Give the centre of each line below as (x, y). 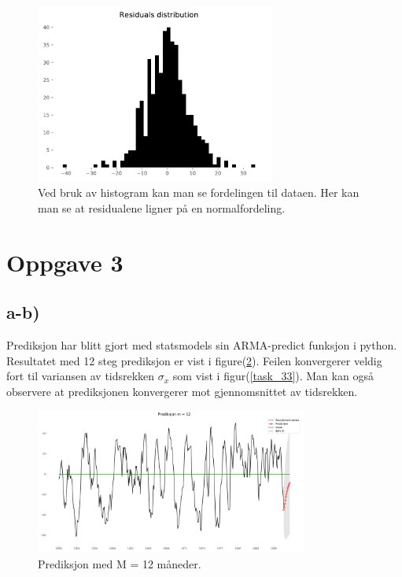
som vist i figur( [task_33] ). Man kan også (273, 376)
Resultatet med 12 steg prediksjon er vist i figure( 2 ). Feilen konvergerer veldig (194, 360)
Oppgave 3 (65, 262)
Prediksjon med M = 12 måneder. (120, 563)
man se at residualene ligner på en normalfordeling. (162, 207)
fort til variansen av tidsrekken (81, 376)
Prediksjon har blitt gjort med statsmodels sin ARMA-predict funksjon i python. (202, 344)
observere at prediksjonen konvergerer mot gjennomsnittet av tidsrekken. (182, 391)
